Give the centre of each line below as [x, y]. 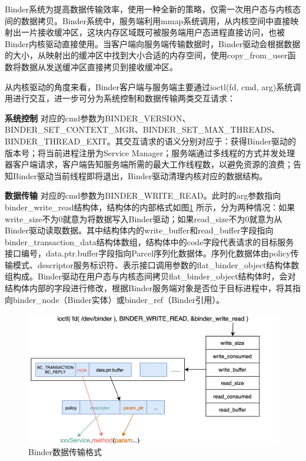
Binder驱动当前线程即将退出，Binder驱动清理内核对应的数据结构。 [140, 175]
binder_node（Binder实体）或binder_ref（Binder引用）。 [119, 299]
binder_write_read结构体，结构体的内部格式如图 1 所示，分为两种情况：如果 [150, 207]
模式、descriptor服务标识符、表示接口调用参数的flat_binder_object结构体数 [156, 264]
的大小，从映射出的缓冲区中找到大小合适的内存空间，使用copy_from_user [146, 55]
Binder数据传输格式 [65, 451]
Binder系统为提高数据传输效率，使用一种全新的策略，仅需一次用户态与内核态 [153, 9]
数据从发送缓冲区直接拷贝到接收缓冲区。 [99, 66]
